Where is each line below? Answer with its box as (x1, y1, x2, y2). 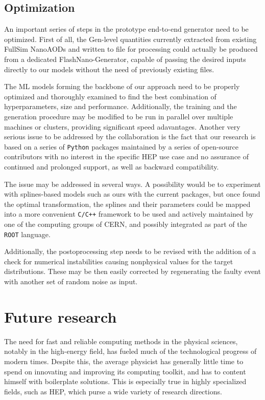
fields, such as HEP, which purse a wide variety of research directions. (4, 386, 222, 396)
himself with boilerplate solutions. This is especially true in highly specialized (4, 376, 247, 387)
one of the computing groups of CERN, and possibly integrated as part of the (4, 219, 247, 229)
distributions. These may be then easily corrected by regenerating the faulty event (4, 266, 261, 277)
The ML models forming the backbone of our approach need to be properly (4, 81, 240, 92)
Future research (4, 306, 117, 327)
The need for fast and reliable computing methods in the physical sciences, (4, 335, 238, 346)
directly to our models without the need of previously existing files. (4, 64, 214, 74)
